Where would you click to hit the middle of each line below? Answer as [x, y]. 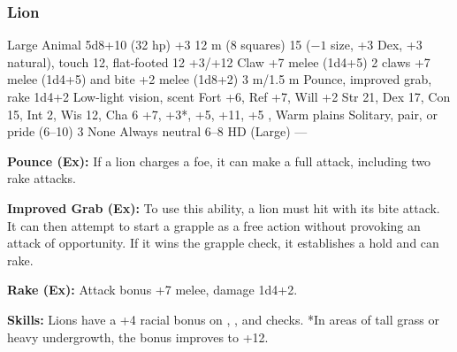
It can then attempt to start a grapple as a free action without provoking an [214, 225]
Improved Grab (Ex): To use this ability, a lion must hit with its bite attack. [224, 207]
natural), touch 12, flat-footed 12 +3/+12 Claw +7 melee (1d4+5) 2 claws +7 [219, 61]
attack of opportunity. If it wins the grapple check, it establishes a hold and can [223, 243]
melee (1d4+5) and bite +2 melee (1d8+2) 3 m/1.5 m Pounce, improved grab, [220, 79]
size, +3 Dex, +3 [377, 45]
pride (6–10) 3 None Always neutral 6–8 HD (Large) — [157, 131]
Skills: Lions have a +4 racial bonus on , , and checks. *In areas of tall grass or [223, 319]
